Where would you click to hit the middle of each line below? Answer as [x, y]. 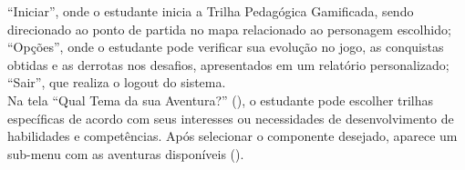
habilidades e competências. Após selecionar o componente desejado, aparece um [232, 136]
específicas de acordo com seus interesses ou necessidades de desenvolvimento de [231, 118]
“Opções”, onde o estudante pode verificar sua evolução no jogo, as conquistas [226, 47]
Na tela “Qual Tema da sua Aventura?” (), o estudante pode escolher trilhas [221, 100]
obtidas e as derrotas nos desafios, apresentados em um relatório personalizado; [228, 64]
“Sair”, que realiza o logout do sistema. [117, 82]
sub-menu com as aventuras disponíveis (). [126, 153]
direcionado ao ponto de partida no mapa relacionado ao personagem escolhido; [229, 29]
